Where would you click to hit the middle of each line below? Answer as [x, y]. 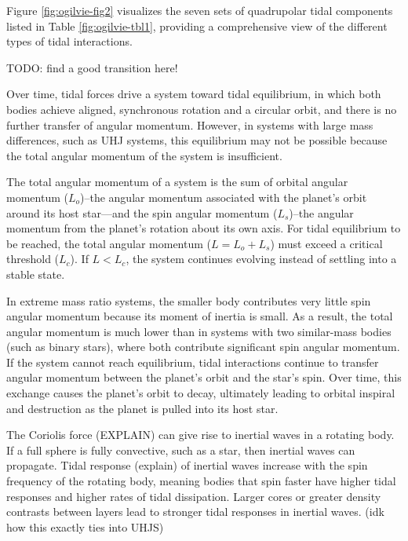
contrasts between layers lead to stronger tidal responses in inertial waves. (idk [195, 512]
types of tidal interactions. [69, 41]
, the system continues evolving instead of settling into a [261, 259]
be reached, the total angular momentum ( [109, 243]
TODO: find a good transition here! [92, 67]
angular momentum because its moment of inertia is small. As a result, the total [200, 316]
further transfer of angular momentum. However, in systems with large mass [190, 124]
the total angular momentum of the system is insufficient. [144, 155]
